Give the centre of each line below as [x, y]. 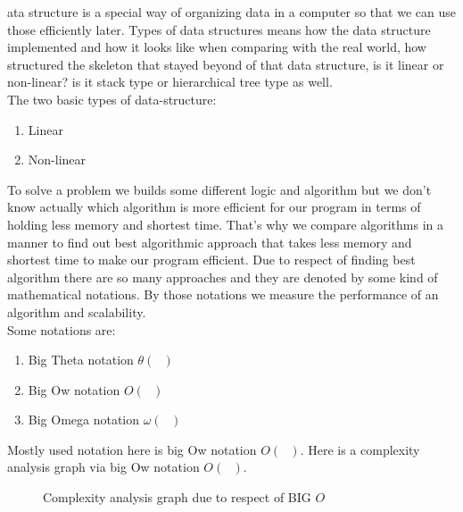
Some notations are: [62, 329]
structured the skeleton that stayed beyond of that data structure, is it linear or [226, 64]
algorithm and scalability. [77, 311]
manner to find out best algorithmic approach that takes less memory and [210, 242]
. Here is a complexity [360, 449]
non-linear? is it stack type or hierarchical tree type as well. [170, 82]
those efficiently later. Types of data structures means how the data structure [219, 29]
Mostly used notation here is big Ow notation [132, 449]
